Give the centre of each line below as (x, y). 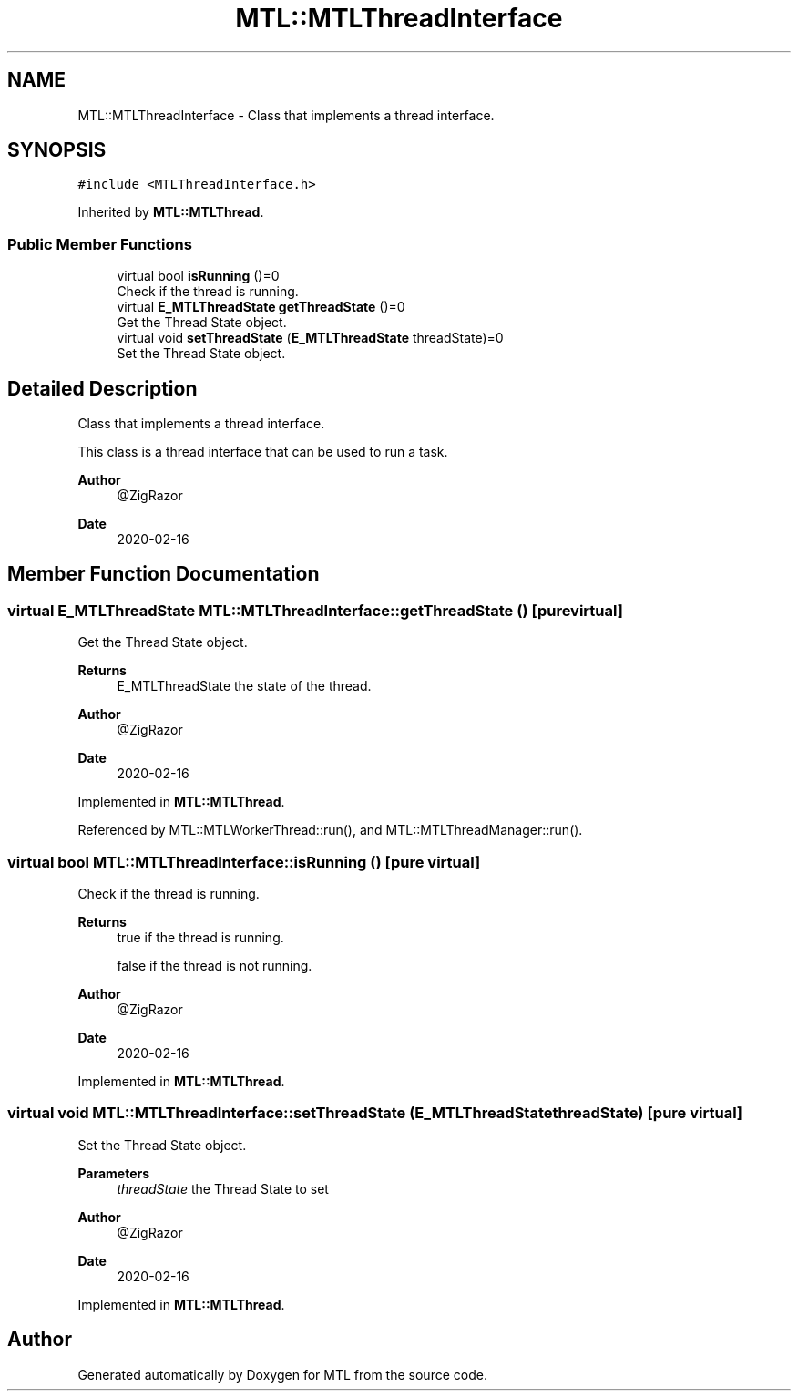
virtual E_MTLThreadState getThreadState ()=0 (261, 307)
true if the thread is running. (200, 937)
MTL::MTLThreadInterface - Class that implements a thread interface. (286, 115)
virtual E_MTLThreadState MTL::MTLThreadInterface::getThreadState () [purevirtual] (315, 610)
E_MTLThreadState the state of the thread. (244, 686)
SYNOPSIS (57, 150)
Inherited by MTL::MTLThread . (171, 212)
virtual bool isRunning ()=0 (198, 276)
